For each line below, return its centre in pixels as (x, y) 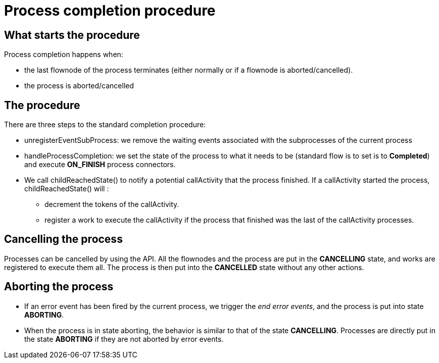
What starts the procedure (72, 35)
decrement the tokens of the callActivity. (112, 204)
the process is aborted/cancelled (79, 86)
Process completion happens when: (64, 55)
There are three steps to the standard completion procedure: (105, 125)
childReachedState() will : (67, 189)
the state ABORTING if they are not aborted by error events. (124, 339)
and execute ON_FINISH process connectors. (100, 165)
